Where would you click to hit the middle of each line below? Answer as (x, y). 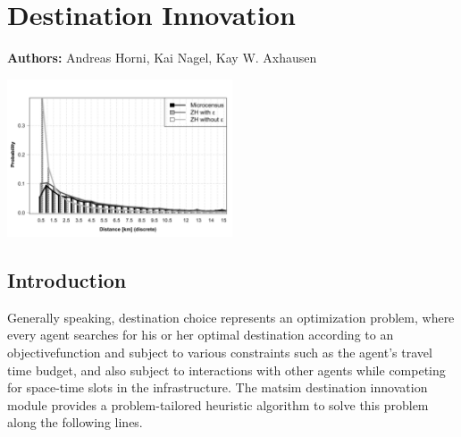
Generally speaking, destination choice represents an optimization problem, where (231, 317)
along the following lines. (75, 422)
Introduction (67, 279)
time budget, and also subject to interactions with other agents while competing (226, 370)
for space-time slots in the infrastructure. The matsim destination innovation (218, 387)
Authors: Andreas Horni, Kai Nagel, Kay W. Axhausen (162, 58)
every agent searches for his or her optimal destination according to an (201, 335)
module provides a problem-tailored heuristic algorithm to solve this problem (218, 404)
